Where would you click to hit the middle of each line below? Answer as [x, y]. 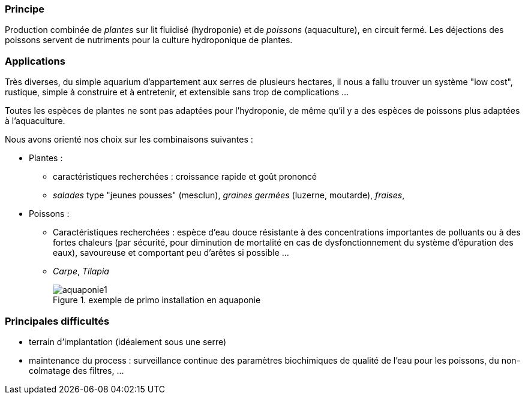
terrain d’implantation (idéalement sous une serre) [128, 341]
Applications [35, 61]
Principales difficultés [57, 321]
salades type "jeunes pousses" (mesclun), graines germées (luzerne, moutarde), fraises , [229, 195]
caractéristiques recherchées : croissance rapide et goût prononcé [185, 177]
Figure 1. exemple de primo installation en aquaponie [157, 300]
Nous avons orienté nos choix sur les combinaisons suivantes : [129, 140]
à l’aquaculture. [35, 121]
